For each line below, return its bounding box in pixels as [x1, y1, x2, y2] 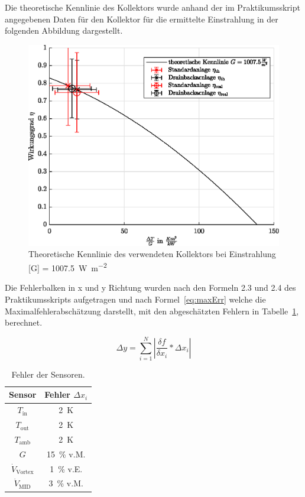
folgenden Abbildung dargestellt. [5, 24, 123, 37]
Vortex [16, 469, 34, 476]
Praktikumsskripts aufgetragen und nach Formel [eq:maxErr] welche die [5, 293, 266, 305]
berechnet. [5, 316, 43, 329]
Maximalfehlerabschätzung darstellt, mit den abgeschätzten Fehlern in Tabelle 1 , [5, 304, 299, 317]
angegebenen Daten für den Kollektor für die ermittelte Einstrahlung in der [5, 12, 278, 25]
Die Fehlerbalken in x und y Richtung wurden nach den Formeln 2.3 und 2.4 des [5, 281, 296, 294]
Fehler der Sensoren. [11, 368, 85, 380]
